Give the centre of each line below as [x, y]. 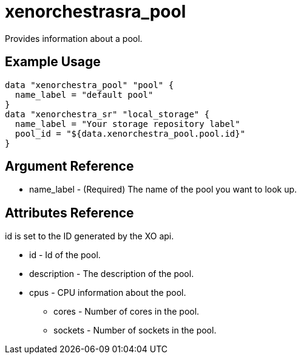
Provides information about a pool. [74, 38]
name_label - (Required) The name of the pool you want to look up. [163, 190]
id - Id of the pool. [65, 255]
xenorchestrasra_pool [96, 12]
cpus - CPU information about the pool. [108, 293]
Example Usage [53, 62]
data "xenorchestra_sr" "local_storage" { [107, 114]
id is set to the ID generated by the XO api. [90, 236]
